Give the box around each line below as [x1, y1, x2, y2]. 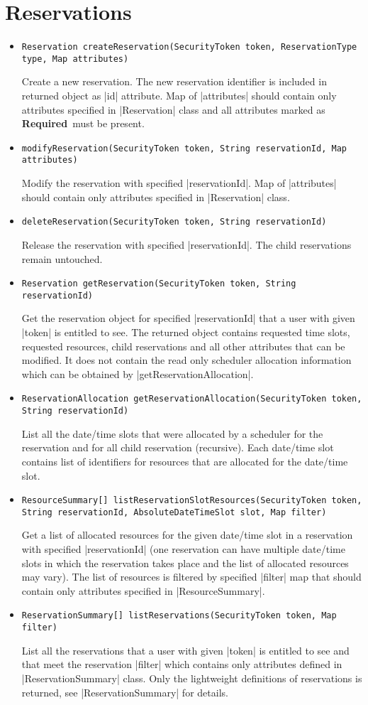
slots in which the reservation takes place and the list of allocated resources [21, 555, 349, 570]
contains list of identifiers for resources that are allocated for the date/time [21, 453, 348, 468]
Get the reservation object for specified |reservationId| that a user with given [21, 311, 355, 325]
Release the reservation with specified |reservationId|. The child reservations [21, 237, 352, 252]
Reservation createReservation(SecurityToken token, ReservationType [21, 42, 357, 53]
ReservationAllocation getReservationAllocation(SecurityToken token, [21, 394, 362, 404]
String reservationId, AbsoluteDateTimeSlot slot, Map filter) [21, 507, 327, 517]
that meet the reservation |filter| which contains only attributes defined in [21, 657, 342, 672]
